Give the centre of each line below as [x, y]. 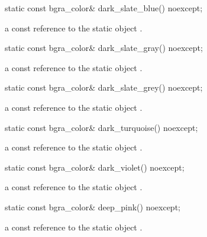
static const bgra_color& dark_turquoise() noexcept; [101, 127]
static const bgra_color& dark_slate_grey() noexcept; [104, 87]
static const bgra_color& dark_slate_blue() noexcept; [104, 8]
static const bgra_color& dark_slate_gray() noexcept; [104, 48]
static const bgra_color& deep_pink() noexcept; [93, 206]
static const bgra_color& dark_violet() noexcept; [95, 167]
